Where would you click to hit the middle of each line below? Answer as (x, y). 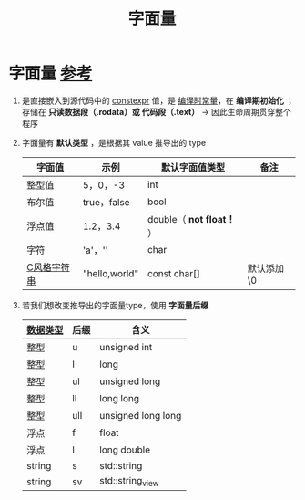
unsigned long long (140, 415)
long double (125, 450)
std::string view (129, 481)
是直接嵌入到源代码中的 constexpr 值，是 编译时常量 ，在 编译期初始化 (152, 100)
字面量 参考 (51, 73)
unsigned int (126, 347)
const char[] (174, 273)
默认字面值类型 (193, 167)
